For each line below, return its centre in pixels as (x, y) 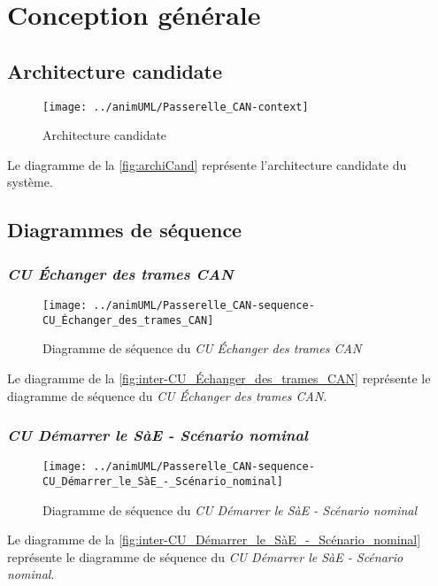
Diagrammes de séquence (125, 230)
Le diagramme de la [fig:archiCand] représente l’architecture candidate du (207, 164)
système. (30, 182)
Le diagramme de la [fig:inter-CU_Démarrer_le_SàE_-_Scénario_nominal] (214, 540)
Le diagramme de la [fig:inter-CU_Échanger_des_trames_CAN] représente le (219, 378)
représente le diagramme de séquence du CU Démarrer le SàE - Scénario (205, 556)
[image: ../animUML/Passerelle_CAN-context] (176, 107)
